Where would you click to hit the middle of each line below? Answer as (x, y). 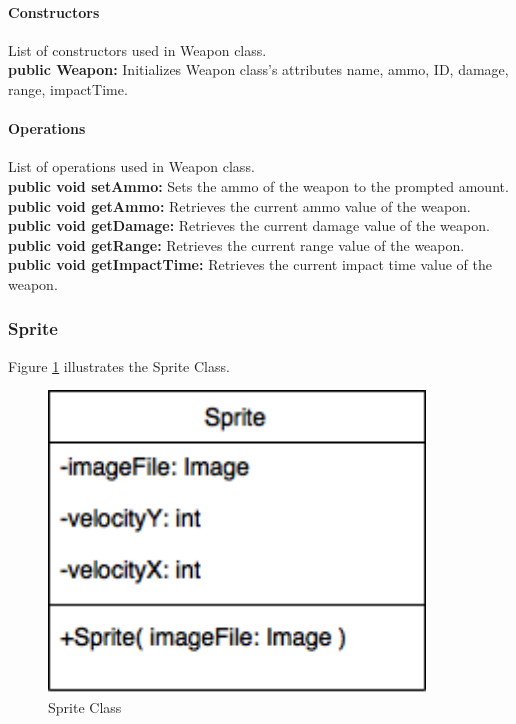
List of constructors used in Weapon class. (137, 49)
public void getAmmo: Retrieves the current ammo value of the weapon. (239, 205)
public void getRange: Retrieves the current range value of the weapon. (236, 244)
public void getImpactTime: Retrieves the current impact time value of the (250, 264)
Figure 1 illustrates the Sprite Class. (119, 365)
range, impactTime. (68, 88)
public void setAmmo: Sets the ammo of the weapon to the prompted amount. (258, 185)
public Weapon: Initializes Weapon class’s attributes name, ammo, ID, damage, (258, 69)
